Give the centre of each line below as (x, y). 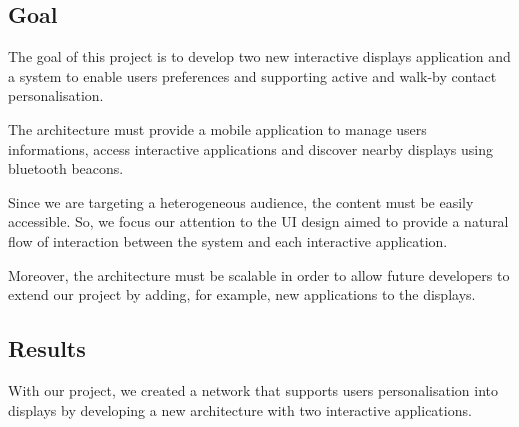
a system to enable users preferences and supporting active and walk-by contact (252, 75)
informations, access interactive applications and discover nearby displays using (250, 148)
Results (47, 348)
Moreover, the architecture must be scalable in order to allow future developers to (259, 274)
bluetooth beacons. (66, 168)
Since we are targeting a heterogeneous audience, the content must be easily (241, 201)
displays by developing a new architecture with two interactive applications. (240, 409)
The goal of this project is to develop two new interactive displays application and (259, 56)
